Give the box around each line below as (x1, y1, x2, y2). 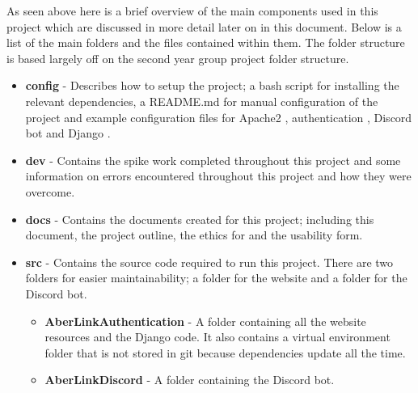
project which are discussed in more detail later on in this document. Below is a (6, 18, 402, 35)
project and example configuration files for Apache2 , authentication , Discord (25, 108, 412, 125)
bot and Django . (25, 125, 111, 142)
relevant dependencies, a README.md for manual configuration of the (25, 92, 378, 109)
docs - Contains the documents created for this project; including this (25, 210, 374, 227)
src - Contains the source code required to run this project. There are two (25, 253, 394, 270)
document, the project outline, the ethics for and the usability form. (25, 226, 363, 243)
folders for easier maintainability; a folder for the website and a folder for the (25, 269, 407, 286)
